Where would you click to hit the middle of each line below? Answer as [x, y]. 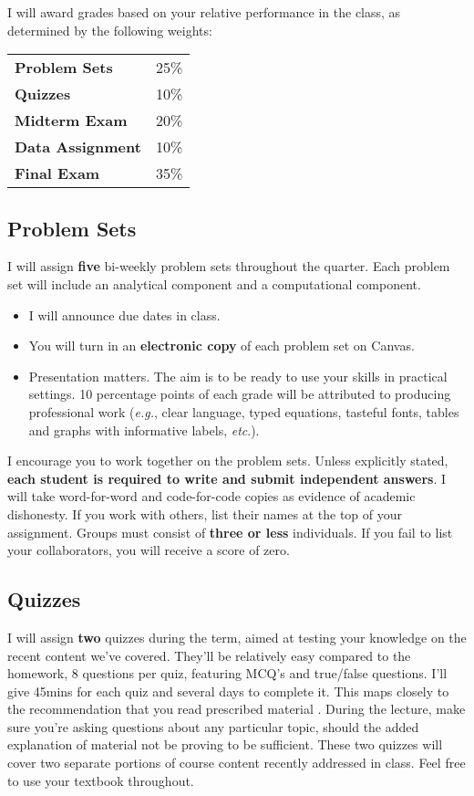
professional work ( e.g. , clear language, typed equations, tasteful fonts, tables [244, 411]
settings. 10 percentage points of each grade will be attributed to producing [240, 394]
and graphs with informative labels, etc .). [144, 429]
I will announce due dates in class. [124, 314]
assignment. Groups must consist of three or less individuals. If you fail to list [230, 532]
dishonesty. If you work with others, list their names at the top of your [205, 513]
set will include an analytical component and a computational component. [214, 283]
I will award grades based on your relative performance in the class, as [204, 12]
